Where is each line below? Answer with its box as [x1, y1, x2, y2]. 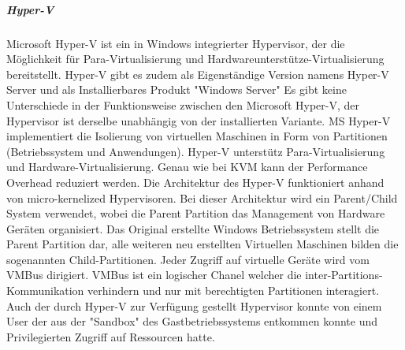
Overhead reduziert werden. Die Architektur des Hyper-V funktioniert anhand [6, 173, 385, 190]
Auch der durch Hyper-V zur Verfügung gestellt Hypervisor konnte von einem [6, 297, 382, 314]
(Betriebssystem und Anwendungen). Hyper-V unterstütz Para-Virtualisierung [6, 143, 385, 159]
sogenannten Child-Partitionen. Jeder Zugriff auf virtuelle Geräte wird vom [6, 251, 370, 267]
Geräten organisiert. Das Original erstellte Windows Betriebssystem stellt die [6, 220, 380, 236]
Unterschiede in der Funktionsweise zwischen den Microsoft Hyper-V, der [6, 96, 359, 113]
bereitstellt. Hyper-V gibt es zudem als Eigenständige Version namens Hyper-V [6, 65, 389, 82]
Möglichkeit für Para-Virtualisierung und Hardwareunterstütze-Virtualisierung [6, 50, 385, 67]
